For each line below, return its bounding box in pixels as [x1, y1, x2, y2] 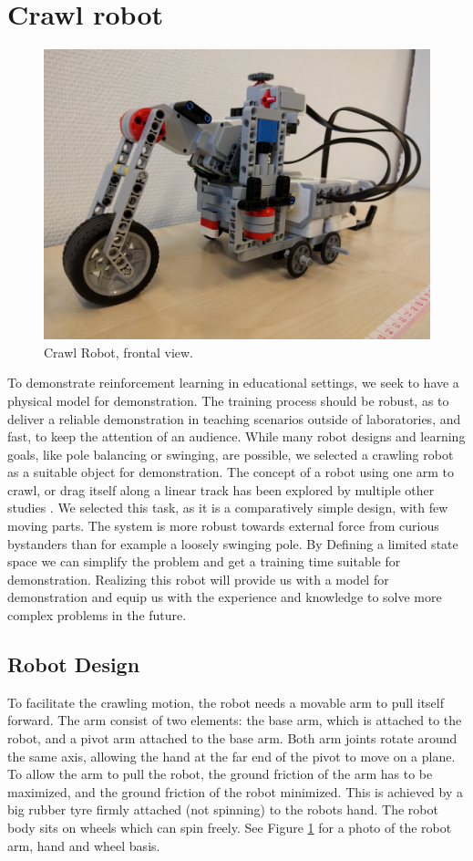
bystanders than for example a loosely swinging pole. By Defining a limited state [7, 534, 458, 553]
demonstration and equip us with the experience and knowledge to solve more [7, 587, 442, 607]
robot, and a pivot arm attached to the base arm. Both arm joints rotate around [7, 729, 458, 748]
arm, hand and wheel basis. [7, 835, 160, 855]
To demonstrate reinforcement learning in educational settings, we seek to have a [7, 373, 459, 392]
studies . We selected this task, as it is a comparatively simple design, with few [7, 498, 448, 517]
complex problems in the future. [7, 606, 187, 625]
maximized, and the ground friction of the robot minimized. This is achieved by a [7, 782, 464, 801]
